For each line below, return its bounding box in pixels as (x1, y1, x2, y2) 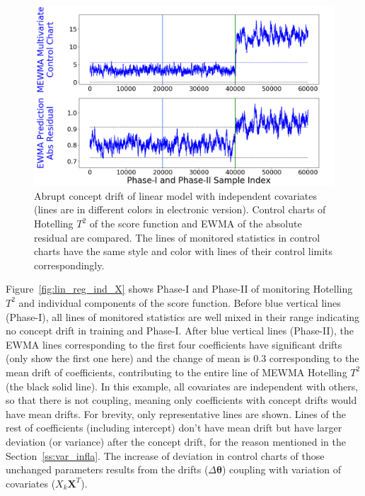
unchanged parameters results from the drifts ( (6, 462, 209, 477)
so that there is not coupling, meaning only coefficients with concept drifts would (6, 393, 357, 407)
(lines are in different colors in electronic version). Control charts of (34, 202, 326, 217)
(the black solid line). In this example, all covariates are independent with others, (6, 378, 359, 393)
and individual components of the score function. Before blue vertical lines (18, 295, 341, 310)
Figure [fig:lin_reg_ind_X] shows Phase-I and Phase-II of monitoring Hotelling (6, 281, 353, 296)
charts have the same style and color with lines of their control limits (34, 244, 333, 259)
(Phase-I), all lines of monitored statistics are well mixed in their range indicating (6, 309, 360, 324)
